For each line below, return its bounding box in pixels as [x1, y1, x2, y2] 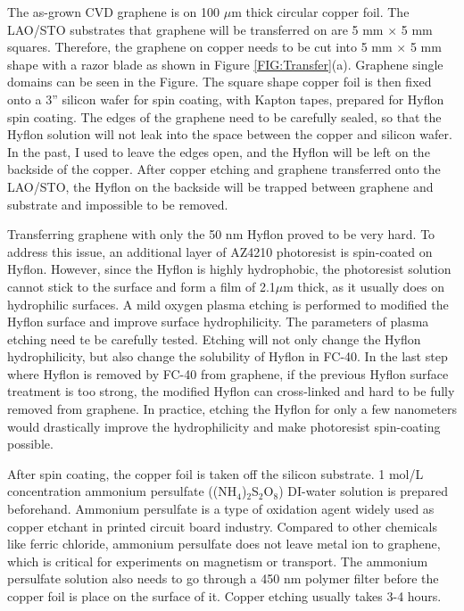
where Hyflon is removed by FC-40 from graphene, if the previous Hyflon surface [7, 364, 449, 383]
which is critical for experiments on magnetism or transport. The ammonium [7, 551, 428, 570]
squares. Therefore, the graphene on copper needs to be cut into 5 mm [7, 37, 393, 56]
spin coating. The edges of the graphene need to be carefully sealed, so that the [7, 107, 442, 126]
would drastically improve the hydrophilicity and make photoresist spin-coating [7, 417, 441, 435]
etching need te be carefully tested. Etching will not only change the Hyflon [7, 329, 421, 348]
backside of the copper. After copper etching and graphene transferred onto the [7, 160, 441, 178]
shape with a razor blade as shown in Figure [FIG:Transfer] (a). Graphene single [7, 54, 443, 73]
